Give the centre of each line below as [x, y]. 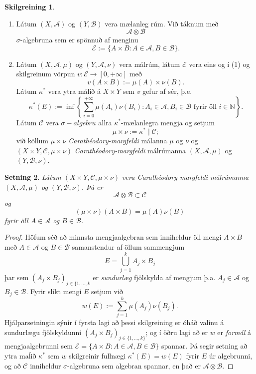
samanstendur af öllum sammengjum [128, 246]
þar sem [17, 277]
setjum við [107, 291]
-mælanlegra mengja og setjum [168, 122]
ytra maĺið [20, 356]
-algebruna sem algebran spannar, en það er [134, 365]
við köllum [32, 141]
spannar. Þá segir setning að [204, 346]
